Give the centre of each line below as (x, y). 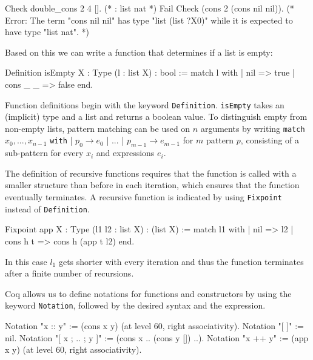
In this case (26, 261)
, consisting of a (270, 140)
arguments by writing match (253, 128)
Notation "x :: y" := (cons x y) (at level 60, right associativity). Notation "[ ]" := (154, 325)
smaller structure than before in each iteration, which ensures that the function (152, 185)
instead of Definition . (47, 208)
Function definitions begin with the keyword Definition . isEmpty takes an (145, 104)
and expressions (125, 153)
